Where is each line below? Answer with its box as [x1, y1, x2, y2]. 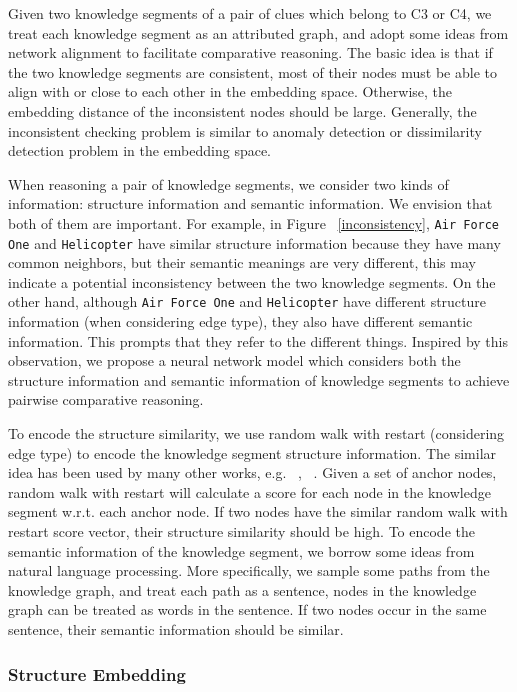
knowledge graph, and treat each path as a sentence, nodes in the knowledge [8, 579, 477, 600]
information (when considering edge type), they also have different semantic [8, 311, 473, 332]
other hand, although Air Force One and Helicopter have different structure [8, 291, 487, 312]
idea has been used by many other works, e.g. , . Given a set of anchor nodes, [8, 462, 497, 483]
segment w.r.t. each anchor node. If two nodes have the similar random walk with [8, 501, 508, 522]
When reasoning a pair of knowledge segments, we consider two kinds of [8, 173, 449, 194]
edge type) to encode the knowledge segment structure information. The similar [8, 442, 497, 463]
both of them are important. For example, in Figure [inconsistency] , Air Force [8, 212, 500, 233]
